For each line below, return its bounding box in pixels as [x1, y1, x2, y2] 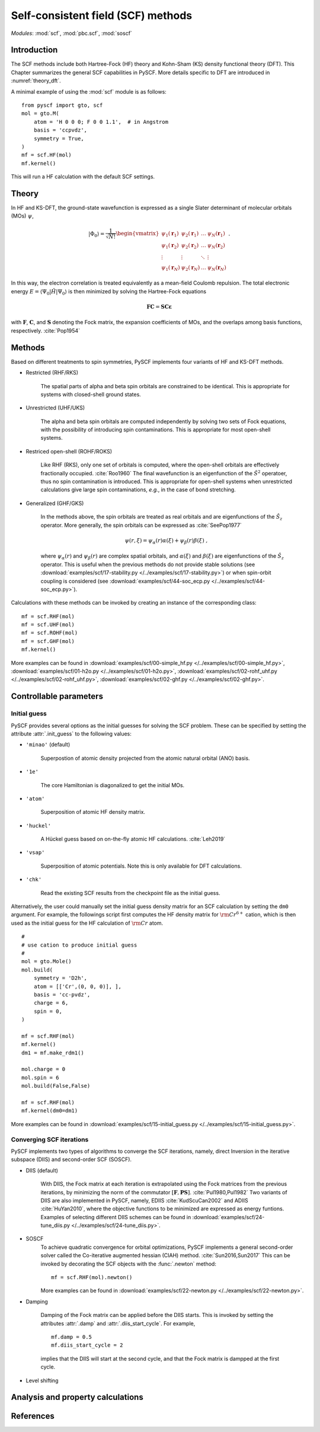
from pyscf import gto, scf [21, 102, 103, 109]
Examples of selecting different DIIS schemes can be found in [40, 1213, 191, 1220]
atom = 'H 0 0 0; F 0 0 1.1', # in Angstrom [33, 119, 169, 125]
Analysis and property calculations [11, 1392, 143, 1402]
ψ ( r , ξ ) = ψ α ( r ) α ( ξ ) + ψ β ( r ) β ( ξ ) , [124, 537, 208, 545]
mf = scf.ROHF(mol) [21, 629, 78, 637]
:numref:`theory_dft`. [11, 77, 62, 84]
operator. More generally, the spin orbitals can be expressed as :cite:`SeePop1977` [40, 522, 242, 529]
